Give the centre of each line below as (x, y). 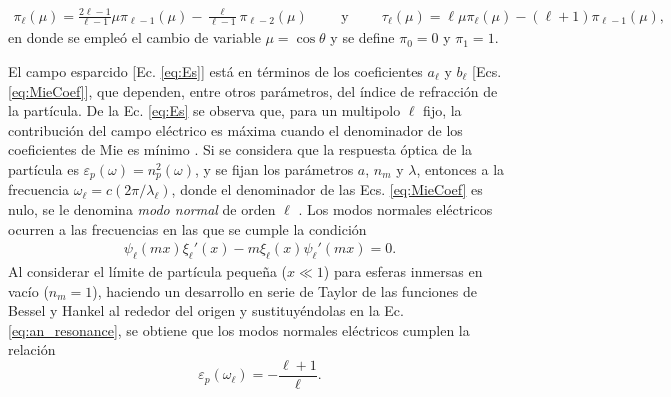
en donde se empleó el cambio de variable (134, 37)
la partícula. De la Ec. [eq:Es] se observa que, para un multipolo (204, 110)
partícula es (43, 168)
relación (32, 349)
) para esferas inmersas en (403, 271)
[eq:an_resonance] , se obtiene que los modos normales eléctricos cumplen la (239, 329)
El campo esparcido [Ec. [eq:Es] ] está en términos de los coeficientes (215, 70)
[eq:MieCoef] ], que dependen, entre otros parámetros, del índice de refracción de (253, 90)
